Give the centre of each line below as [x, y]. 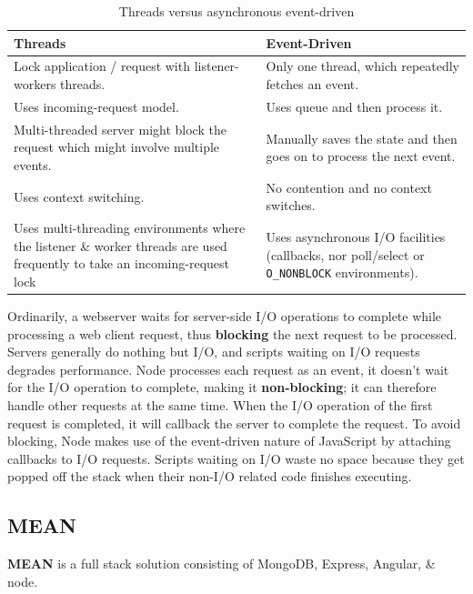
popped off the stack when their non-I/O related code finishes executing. [210, 476]
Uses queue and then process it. [354, 106]
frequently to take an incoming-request [121, 263]
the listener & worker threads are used [121, 245]
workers [35, 84]
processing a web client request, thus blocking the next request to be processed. [232, 333]
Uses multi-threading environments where [130, 228]
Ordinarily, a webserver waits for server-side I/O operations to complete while [225, 316]
